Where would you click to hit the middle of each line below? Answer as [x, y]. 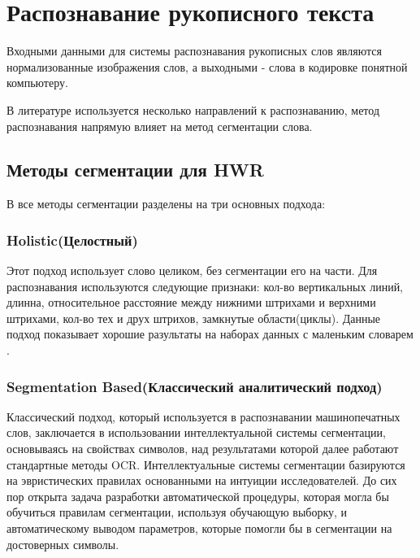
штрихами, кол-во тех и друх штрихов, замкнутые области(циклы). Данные [194, 318]
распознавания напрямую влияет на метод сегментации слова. [160, 126]
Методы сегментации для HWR [135, 170]
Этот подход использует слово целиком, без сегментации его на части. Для [192, 270]
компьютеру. [37, 83]
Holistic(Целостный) [72, 240]
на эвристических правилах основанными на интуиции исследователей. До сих [202, 480]
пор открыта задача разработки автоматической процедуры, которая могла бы [198, 496]
